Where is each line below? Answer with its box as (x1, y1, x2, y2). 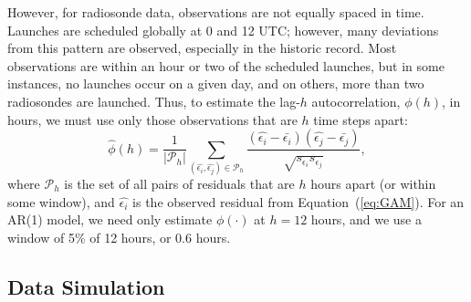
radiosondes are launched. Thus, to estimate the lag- (7, 91, 300, 110)
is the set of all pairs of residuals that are (64, 173, 295, 193)
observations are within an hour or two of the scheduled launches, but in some (7, 56, 445, 75)
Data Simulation (7, 272, 165, 300)
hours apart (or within (310, 173, 436, 193)
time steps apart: (313, 109, 408, 129)
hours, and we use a (310, 210, 422, 229)
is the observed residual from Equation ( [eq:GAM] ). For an (132, 192, 465, 211)
